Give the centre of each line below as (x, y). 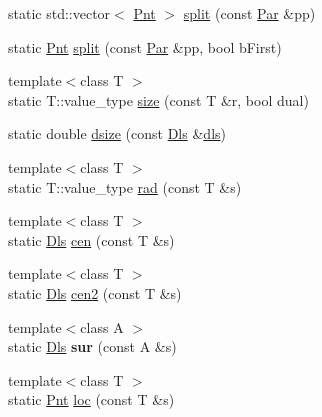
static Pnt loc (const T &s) (91, 399)
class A (102, 326)
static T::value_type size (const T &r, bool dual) (158, 99)
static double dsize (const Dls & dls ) (117, 133)
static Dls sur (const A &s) (92, 346)
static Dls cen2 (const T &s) (95, 292)
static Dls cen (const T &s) (91, 239)
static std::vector (59, 13)
